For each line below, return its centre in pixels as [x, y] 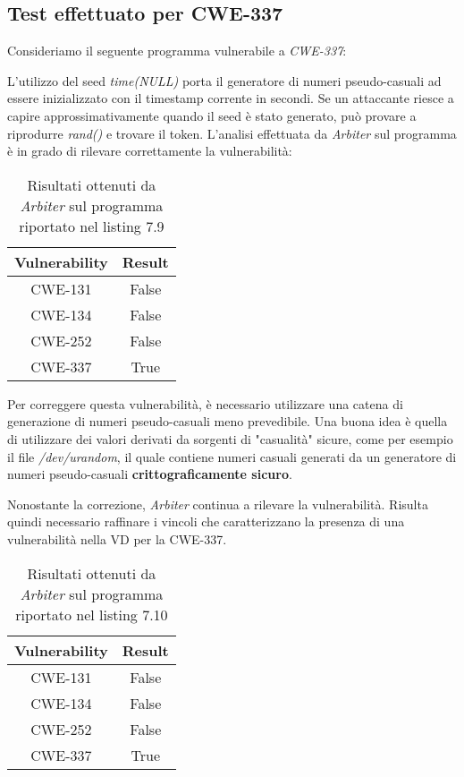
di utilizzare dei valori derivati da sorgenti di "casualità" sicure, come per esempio [230, 438]
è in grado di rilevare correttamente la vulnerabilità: [150, 151]
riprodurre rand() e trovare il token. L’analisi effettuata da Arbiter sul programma [232, 133]
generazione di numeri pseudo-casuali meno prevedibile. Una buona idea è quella [228, 421]
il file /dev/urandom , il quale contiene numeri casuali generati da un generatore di [232, 456]
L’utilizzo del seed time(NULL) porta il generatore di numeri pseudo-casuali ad [224, 80]
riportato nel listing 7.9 [92, 226]
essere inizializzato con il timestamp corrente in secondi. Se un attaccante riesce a [231, 98]
